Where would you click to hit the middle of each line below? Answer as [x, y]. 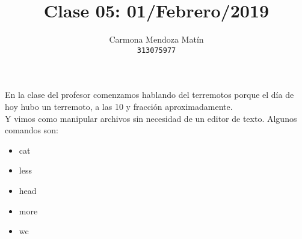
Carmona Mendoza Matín [156, 39]
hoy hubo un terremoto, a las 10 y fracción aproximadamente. [119, 106]
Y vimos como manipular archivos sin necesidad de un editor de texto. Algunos [151, 118]
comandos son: [32, 130]
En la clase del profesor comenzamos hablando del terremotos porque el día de [149, 95]
